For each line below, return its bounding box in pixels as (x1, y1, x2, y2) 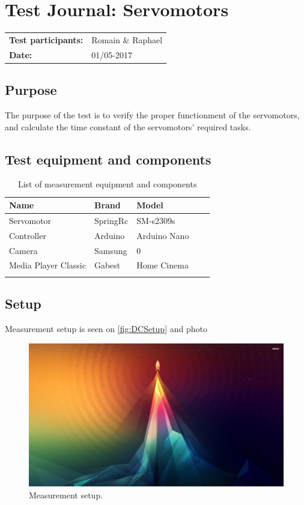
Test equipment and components (5, 150, 211, 168)
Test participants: (9, 33, 84, 46)
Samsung (94, 244, 127, 256)
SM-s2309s (136, 214, 175, 226)
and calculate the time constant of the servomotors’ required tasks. (5, 120, 251, 133)
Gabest (94, 259, 121, 271)
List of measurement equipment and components (17, 178, 197, 190)
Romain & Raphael (91, 33, 163, 46)
